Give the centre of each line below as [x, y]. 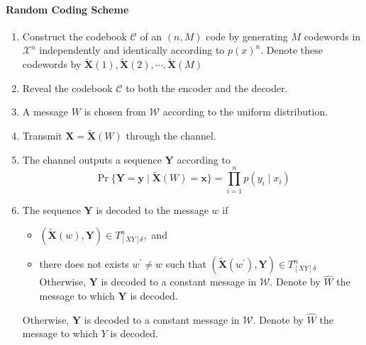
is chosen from [115, 112]
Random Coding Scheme [67, 9]
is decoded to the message [152, 209]
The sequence [51, 209]
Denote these [294, 50]
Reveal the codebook [67, 87]
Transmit [42, 136]
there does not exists [84, 264]
